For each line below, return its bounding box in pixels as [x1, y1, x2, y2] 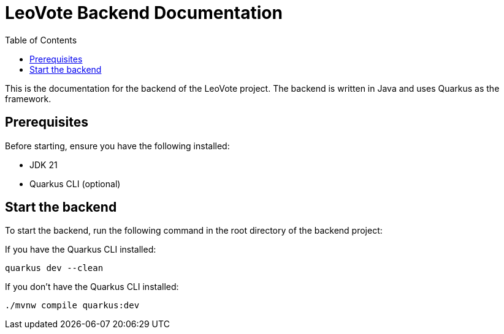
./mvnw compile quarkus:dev [5, 300, 140, 311]
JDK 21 [29, 159, 58, 170]
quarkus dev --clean [5, 263, 104, 273]
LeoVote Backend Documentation [5, 2, 283, 23]
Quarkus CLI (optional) [29, 178, 121, 189]
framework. [5, 93, 52, 104]
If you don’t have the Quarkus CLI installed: [5, 281, 179, 292]
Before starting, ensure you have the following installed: [5, 140, 230, 151]
